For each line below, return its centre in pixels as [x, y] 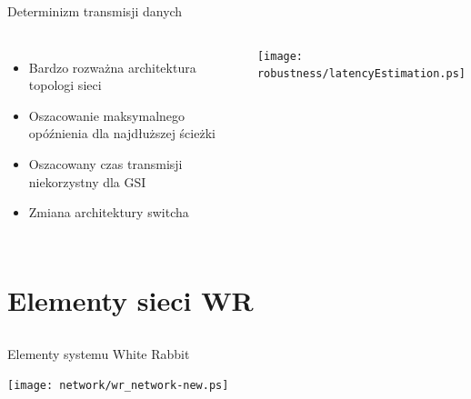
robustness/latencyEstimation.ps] [361, 74]
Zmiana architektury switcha [109, 212]
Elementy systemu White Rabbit [99, 353]
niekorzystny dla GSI [87, 181]
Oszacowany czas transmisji [105, 163]
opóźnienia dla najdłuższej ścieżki [122, 133]
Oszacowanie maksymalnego [107, 115]
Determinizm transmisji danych [95, 11]
